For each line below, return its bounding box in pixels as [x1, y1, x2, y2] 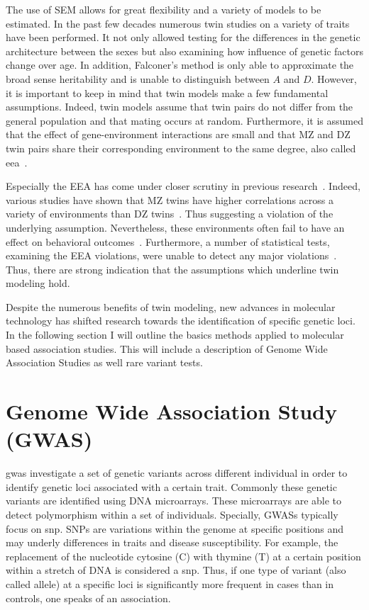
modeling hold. [6, 276, 70, 290]
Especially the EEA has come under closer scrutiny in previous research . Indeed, [6, 179, 360, 193]
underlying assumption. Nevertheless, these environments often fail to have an [6, 220, 345, 235]
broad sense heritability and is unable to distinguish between [6, 71, 270, 86]
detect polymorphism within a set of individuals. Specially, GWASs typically [6, 507, 338, 521]
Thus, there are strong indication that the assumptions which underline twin [6, 261, 339, 276]
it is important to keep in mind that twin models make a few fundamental [6, 85, 329, 100]
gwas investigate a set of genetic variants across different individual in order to [6, 465, 348, 480]
